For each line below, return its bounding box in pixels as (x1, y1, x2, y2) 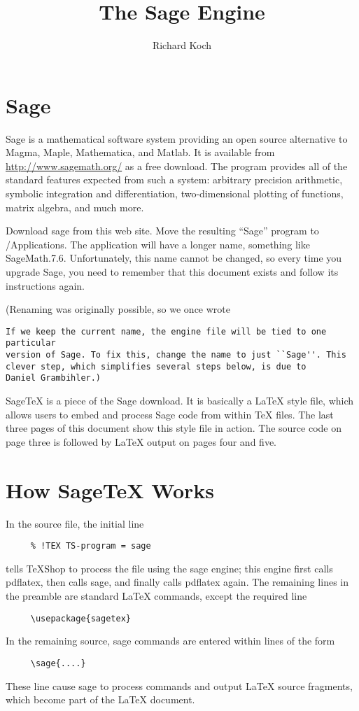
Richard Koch (152, 38, 212, 52)
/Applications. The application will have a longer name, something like (6, 237, 310, 251)
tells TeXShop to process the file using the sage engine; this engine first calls (6, 561, 333, 575)
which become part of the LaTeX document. (6, 692, 195, 707)
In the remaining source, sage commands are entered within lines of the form (6, 633, 335, 648)
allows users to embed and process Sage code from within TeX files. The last (6, 407, 334, 421)
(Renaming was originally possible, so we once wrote (6, 302, 230, 316)
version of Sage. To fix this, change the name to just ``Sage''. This (6, 350, 346, 360)
